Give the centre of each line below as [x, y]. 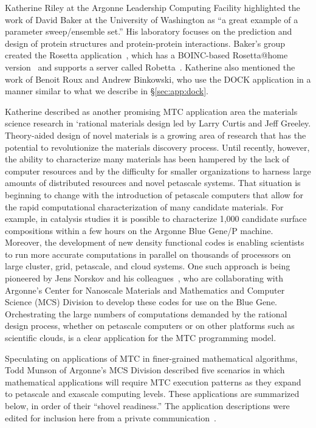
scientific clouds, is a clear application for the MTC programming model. [141, 338]
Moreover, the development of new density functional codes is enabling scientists [155, 242]
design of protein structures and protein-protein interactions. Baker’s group [145, 43]
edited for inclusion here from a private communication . [111, 417]
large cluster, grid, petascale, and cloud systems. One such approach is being [148, 266]
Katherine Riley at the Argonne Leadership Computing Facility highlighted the [153, 7]
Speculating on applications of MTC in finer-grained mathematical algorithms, [151, 358]
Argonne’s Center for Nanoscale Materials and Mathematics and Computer [145, 290]
